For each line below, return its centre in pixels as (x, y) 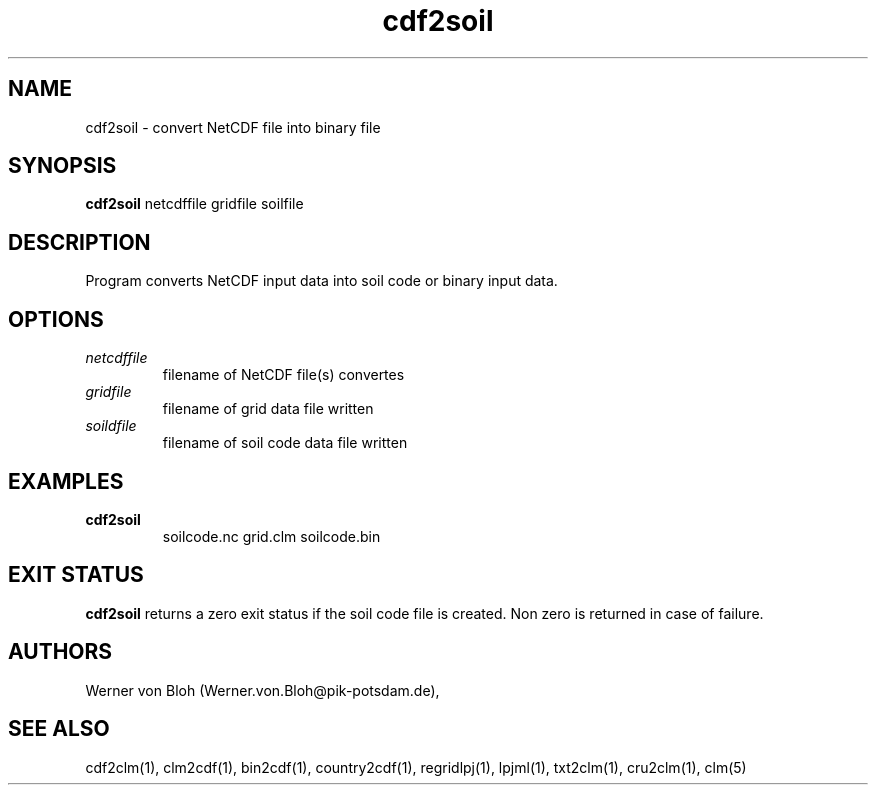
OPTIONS (56, 319)
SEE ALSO (59, 729)
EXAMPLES (66, 481)
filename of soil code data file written (285, 443)
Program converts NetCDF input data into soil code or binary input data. (321, 281)
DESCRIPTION (79, 242)
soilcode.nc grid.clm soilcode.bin (271, 536)
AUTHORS (60, 652)
